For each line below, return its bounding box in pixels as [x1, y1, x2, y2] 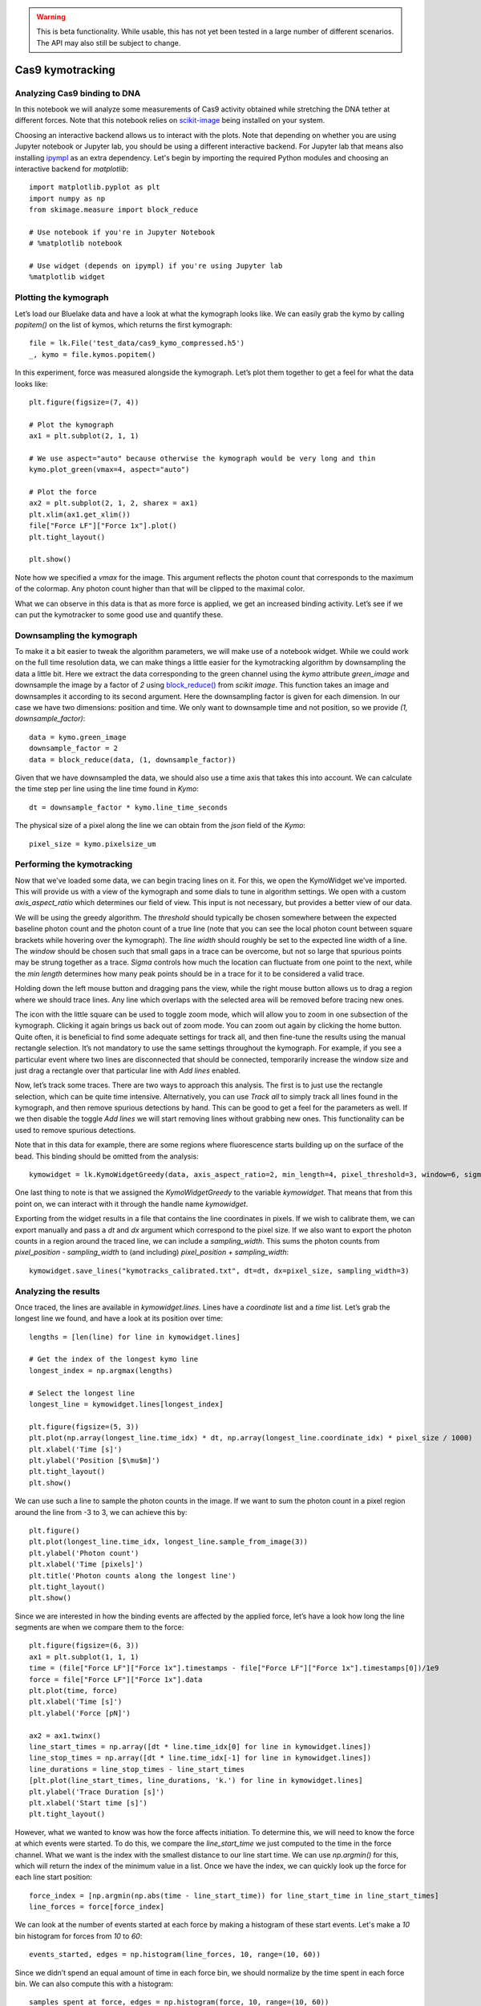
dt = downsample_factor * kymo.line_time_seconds [29, 802, 228, 812]
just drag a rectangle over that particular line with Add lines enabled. [14, 1066, 240, 1075]
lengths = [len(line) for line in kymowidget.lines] [29, 1332, 240, 1342]
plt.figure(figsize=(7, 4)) [29, 397, 139, 407]
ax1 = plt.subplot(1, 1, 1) [29, 1652, 139, 1661]
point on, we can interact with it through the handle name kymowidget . [14, 1199, 249, 1208]
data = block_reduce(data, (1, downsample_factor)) [29, 755, 236, 764]
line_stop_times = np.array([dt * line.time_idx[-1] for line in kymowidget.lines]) [29, 1753, 372, 1763]
